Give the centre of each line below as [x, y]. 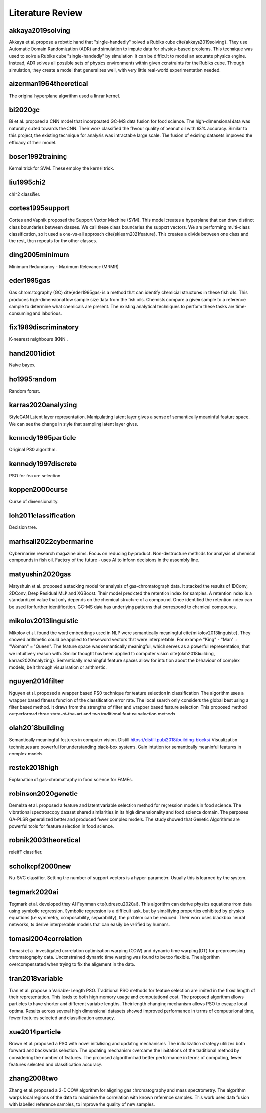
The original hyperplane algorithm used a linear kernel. [65, 96]
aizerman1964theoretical [49, 84]
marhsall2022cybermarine [51, 541]
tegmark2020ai [34, 892]
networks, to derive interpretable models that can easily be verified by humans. [90, 924]
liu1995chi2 [28, 182]
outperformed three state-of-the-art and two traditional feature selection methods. [93, 714]
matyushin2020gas [40, 575]
